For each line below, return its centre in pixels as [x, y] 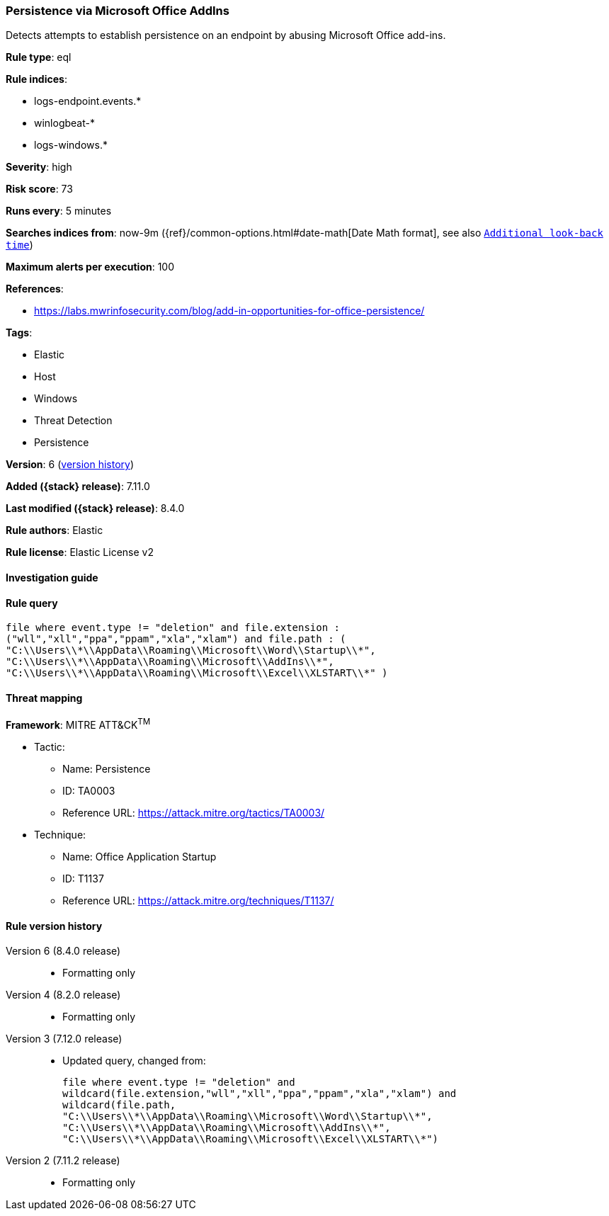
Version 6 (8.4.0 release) [63, 951]
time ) [19, 245]
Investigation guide [52, 577]
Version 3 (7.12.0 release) [64, 1039]
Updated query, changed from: [134, 1061]
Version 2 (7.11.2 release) [63, 1161]
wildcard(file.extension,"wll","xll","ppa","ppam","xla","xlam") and [260, 1094]
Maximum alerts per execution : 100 [90, 267]
